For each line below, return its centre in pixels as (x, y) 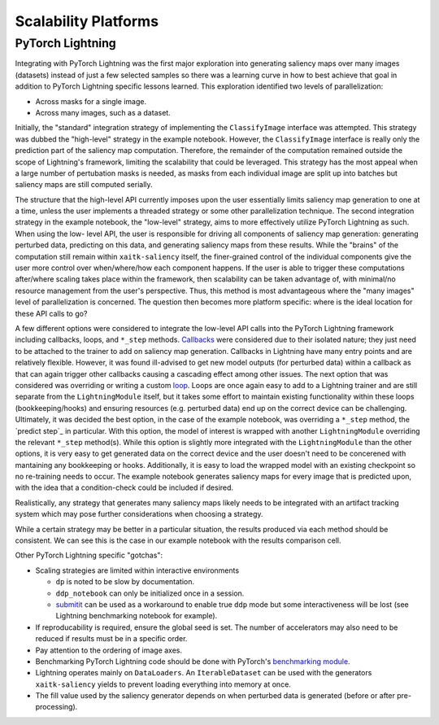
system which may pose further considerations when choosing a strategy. (139, 514)
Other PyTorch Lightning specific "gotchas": (89, 555)
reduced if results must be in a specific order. (111, 639)
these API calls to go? (51, 313)
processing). (57, 707)
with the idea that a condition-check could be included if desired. (124, 487)
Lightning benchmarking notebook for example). (137, 616)
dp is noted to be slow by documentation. (125, 582)
